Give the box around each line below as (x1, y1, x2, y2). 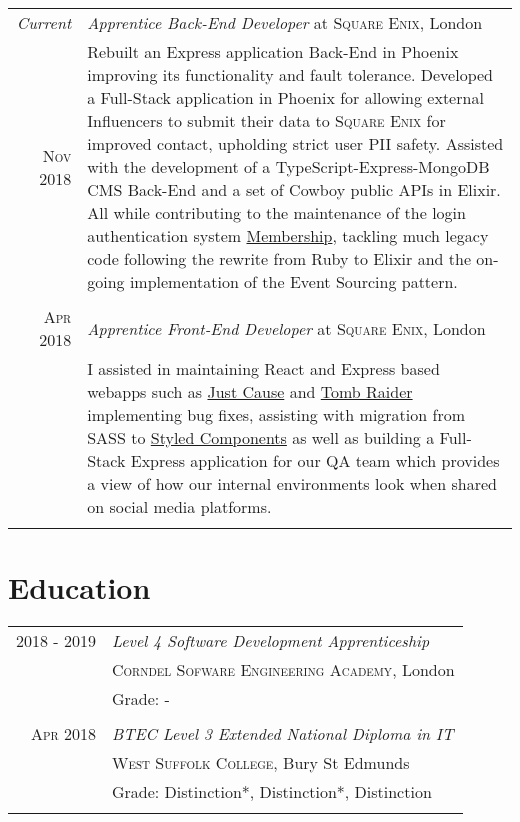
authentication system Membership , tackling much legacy (87, 224, 489, 247)
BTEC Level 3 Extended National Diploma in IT (111, 722, 454, 746)
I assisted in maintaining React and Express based (87, 357, 440, 380)
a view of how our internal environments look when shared (87, 472, 497, 495)
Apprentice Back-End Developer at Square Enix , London (87, 11, 483, 34)
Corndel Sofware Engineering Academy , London (111, 658, 455, 682)
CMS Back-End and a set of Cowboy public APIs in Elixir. (87, 178, 501, 201)
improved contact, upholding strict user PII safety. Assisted (87, 132, 504, 155)
